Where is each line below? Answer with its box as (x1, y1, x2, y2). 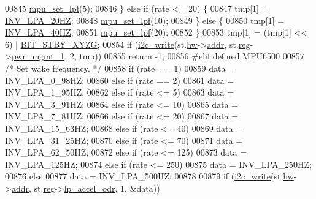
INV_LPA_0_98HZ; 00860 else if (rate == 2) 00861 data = (5, 73, 234, 86)
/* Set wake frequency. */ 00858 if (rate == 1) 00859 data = (5, 61, 235, 74)
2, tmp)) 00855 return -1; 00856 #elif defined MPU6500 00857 (69, 50, 304, 62)
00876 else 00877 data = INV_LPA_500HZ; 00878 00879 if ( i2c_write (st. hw (5, 170, 294, 182)
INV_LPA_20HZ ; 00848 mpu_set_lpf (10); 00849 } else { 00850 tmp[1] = (5, 13, 285, 26)
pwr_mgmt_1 (11, 50, 65, 62)
